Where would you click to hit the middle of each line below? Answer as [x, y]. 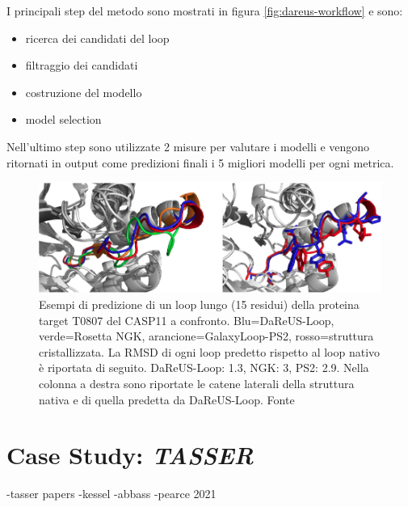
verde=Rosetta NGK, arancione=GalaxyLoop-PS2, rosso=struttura [206, 336]
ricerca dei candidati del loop [97, 38]
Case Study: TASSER [130, 455]
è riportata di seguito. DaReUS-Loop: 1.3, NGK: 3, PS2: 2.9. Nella [204, 368]
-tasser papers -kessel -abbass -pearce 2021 [111, 494]
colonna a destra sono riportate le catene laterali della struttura [197, 383]
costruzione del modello [84, 92]
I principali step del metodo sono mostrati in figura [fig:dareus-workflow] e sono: [205, 11]
